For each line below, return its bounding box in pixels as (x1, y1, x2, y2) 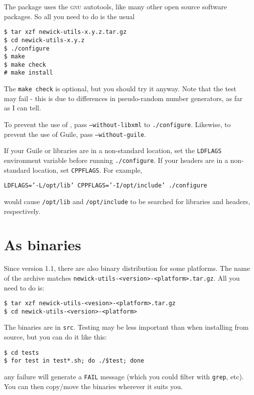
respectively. (4, 206, 41, 216)
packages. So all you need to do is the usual (4, 11, 135, 21)
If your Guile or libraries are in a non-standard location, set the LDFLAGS (4, 145, 222, 156)
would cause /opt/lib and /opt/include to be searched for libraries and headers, (4, 196, 251, 206)
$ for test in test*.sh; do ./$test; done (4, 357, 144, 365)
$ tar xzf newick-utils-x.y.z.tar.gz (4, 28, 127, 36)
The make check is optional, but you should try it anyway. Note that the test (4, 83, 236, 94)
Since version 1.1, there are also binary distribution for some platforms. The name (4, 263, 250, 273)
